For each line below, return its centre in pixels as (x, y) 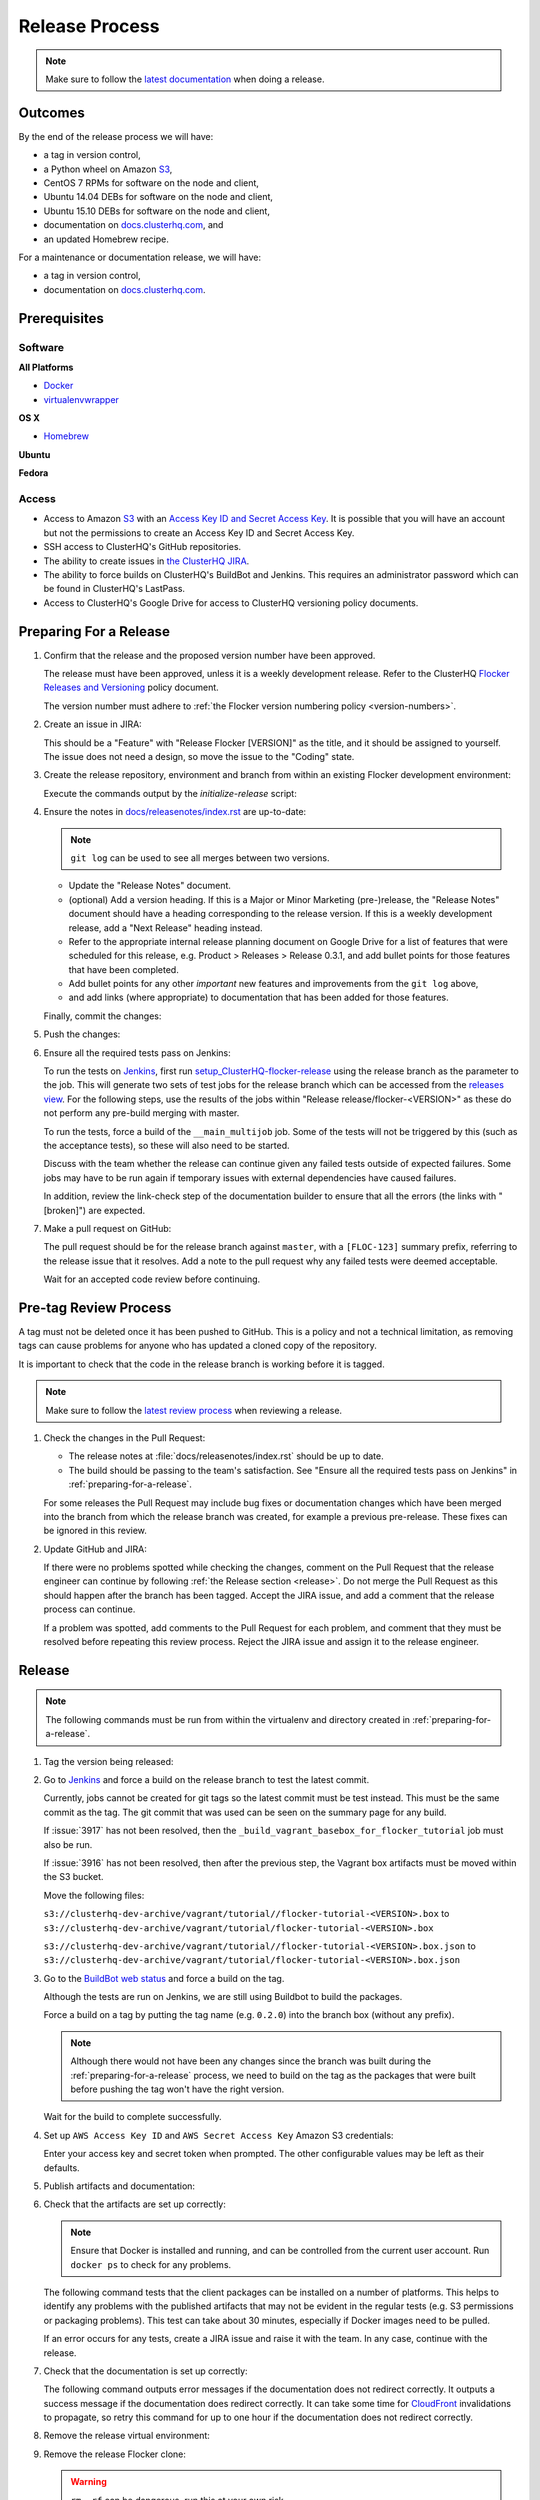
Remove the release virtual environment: (126, 2436)
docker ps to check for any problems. (151, 2264)
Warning (88, 2482)
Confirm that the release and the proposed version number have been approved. (209, 655)
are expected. (117, 1210)
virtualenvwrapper (81, 399)
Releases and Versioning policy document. (131, 687)
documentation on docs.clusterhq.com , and (133, 225)
